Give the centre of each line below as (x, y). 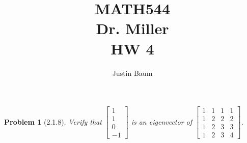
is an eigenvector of (162, 121)
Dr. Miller (132, 28)
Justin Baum (132, 73)
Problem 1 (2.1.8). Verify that (53, 121)
